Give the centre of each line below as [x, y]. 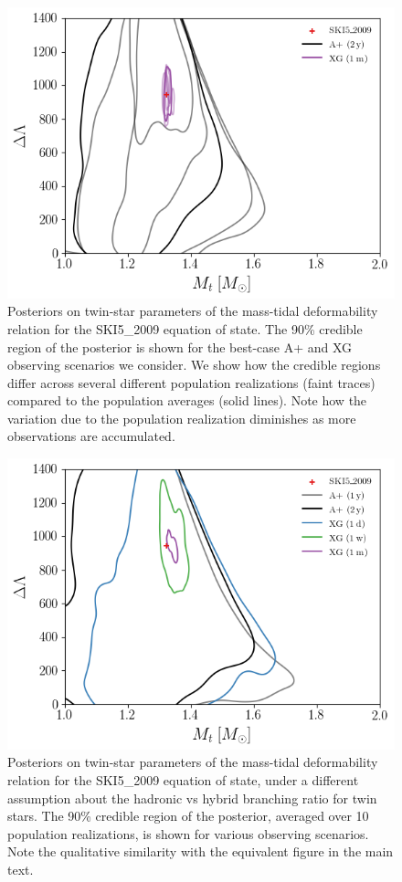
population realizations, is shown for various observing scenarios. [188, 833]
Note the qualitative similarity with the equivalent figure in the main [201, 851]
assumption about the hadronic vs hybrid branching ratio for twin [192, 798]
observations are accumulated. [91, 436]
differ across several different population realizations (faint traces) [191, 382]
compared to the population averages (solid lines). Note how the [187, 400]
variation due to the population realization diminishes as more [182, 418]
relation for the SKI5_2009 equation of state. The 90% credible [185, 328]
